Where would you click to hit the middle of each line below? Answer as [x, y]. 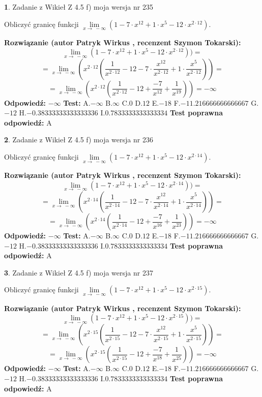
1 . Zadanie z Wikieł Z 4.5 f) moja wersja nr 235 [79, 7]
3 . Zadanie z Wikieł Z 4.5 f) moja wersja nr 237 [79, 272]
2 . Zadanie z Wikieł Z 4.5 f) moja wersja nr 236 [79, 140]
